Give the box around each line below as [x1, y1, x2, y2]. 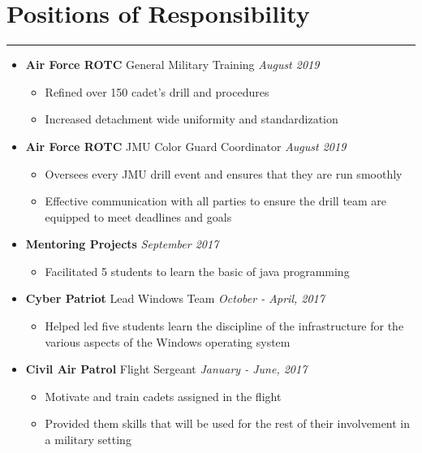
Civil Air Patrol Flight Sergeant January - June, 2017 [25, 360, 308, 377]
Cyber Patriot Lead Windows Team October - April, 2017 [25, 290, 325, 307]
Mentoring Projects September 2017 [25, 235, 219, 252]
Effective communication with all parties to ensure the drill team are [45, 192, 387, 209]
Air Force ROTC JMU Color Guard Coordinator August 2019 [25, 137, 347, 154]
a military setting [45, 431, 131, 448]
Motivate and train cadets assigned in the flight [45, 387, 282, 404]
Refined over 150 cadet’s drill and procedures [45, 83, 269, 100]
